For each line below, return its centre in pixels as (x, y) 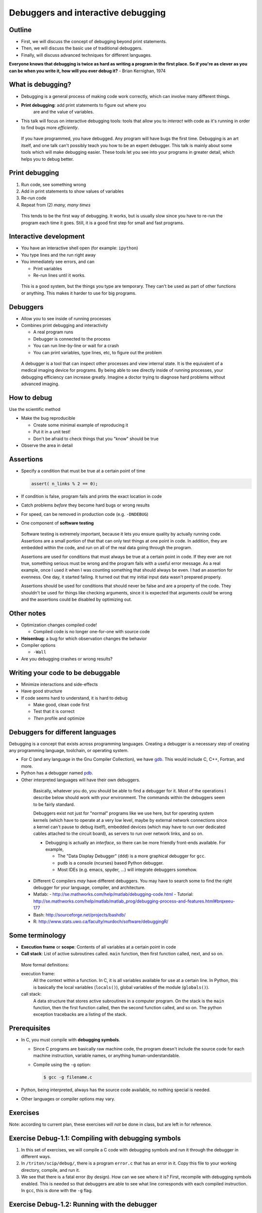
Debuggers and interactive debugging (87, 13)
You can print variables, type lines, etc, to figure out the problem (98, 352)
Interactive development (47, 237)
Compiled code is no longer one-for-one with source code (91, 632)
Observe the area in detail (47, 445)
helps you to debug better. (48, 159)
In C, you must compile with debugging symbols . (71, 1040)
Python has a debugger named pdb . (57, 773)
